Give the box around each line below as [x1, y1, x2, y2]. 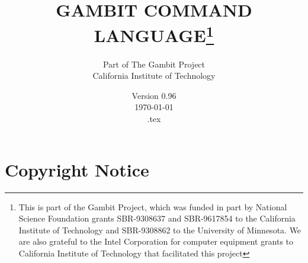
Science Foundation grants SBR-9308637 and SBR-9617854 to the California [18, 212, 296, 224]
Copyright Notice [5, 157, 149, 181]
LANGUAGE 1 [94, 21, 214, 47]
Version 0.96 [131, 89, 177, 101]
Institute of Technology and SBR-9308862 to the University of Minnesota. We [18, 223, 301, 236]
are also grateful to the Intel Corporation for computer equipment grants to [18, 235, 294, 248]
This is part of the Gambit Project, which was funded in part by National [18, 200, 287, 213]
